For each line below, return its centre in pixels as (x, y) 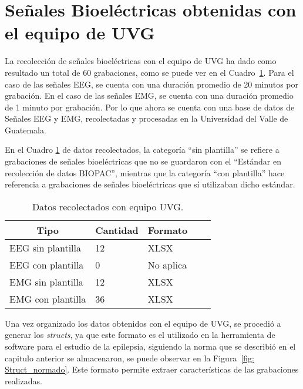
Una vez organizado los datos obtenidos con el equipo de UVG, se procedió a (143, 323)
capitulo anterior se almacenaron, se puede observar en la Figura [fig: (129, 358)
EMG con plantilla (48, 299)
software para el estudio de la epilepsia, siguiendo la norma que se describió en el (150, 346)
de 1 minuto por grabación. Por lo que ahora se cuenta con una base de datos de (150, 107)
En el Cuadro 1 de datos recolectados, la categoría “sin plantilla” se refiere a (142, 150)
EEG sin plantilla (46, 247)
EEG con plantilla (47, 264)
